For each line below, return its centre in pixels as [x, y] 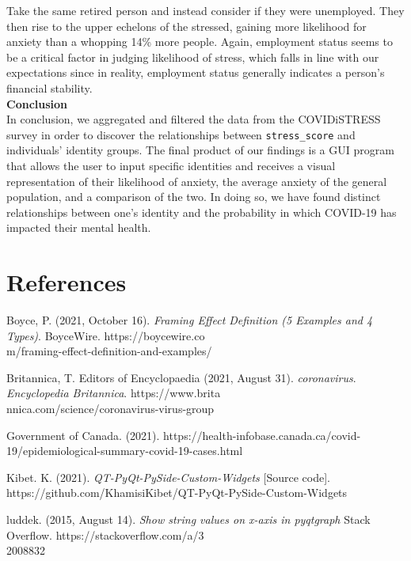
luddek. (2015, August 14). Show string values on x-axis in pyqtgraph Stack [188, 519]
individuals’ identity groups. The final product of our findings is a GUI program [200, 150]
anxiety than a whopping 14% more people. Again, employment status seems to [200, 42]
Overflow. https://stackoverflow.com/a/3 [105, 534]
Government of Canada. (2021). [83, 435]
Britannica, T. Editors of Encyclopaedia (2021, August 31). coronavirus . [181, 377]
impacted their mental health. [79, 227]
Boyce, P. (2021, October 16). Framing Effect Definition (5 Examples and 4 [190, 320]
